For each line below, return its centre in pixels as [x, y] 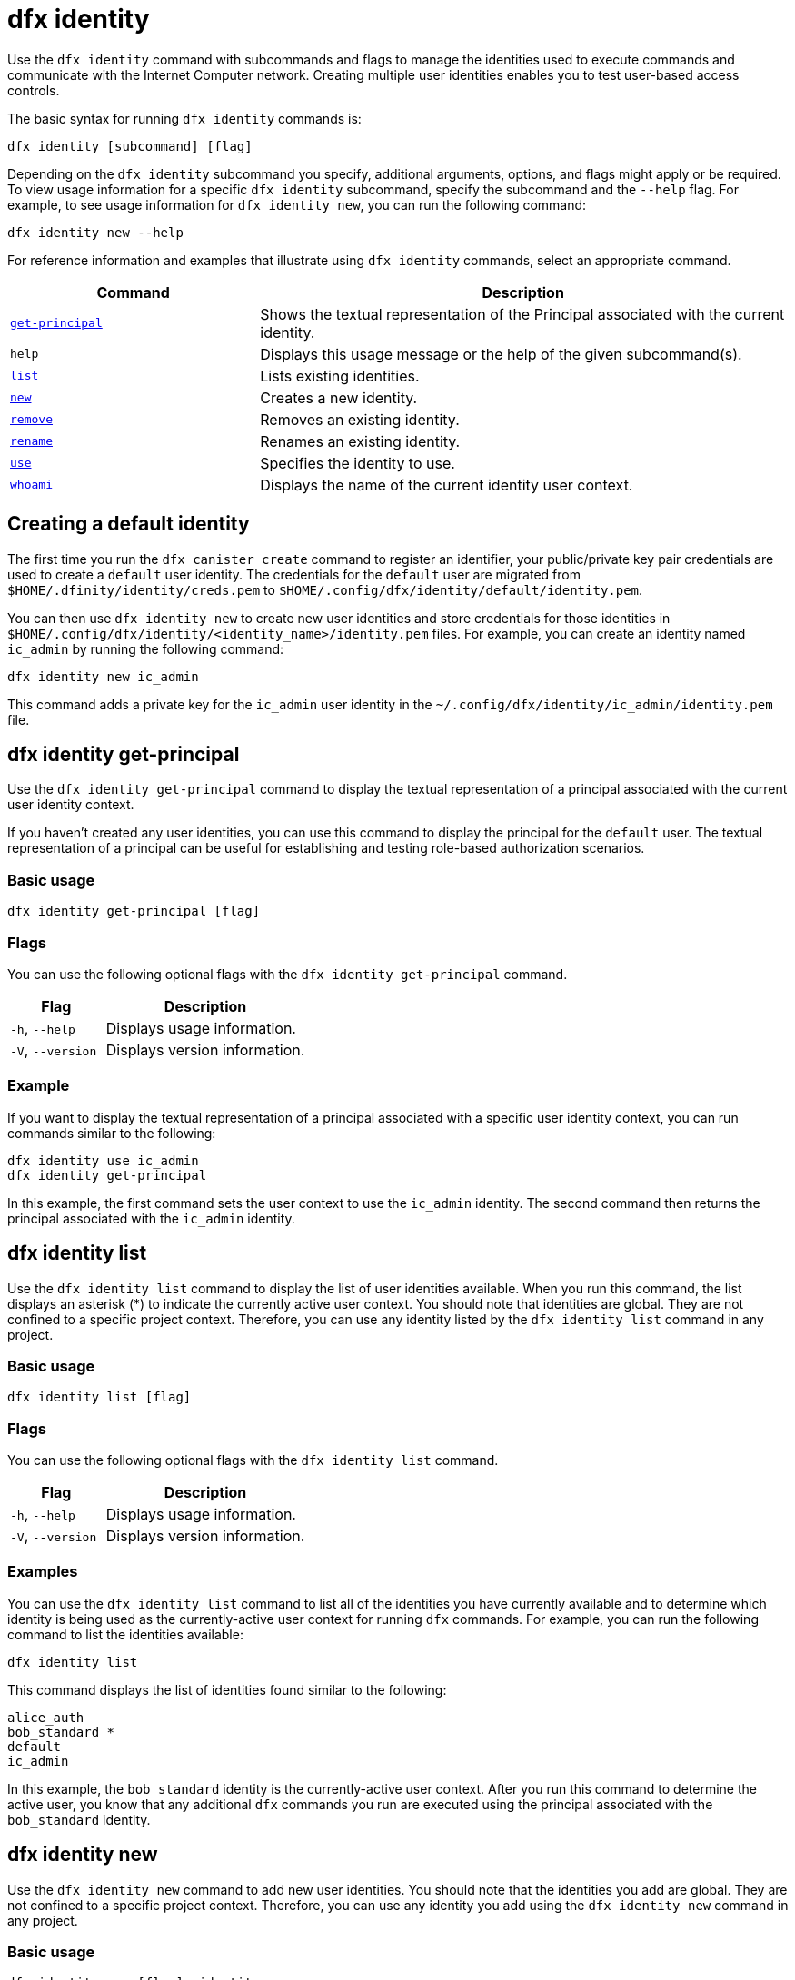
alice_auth [46, 1717]
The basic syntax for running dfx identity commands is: [184, 118]
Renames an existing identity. [360, 441]
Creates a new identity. [339, 397]
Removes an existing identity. [360, 419]
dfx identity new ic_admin [103, 676]
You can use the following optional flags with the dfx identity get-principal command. [288, 974]
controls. [34, 90]
